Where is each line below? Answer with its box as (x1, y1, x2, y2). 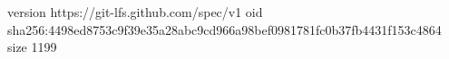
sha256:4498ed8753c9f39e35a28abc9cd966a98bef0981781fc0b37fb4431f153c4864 (7, 20, 442, 38)
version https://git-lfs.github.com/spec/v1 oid (7, 3, 263, 21)
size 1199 (7, 38, 57, 56)
